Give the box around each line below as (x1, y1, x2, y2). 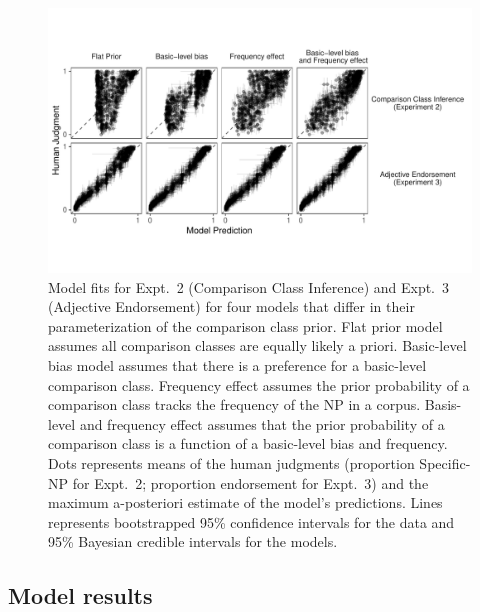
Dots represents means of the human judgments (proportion (48, 452, 415, 473)
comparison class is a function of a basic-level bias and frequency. (48, 433, 448, 454)
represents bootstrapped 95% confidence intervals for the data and (48, 511, 455, 532)
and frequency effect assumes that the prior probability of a (79, 413, 445, 434)
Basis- (424, 394, 462, 415)
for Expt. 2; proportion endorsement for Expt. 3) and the (72, 472, 429, 493)
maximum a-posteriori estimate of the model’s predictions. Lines (48, 492, 443, 513)
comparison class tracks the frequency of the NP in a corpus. (48, 394, 421, 415)
